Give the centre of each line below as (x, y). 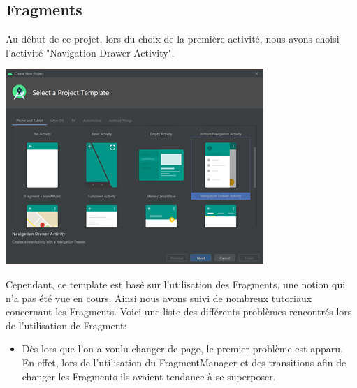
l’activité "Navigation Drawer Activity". (90, 52)
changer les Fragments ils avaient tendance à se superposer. (149, 376)
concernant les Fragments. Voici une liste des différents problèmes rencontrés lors (179, 312)
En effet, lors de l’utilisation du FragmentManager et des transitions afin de (184, 362)
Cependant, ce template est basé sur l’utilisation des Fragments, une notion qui (176, 284)
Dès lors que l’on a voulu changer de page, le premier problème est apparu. (182, 349)
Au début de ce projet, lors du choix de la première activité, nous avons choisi (173, 39)
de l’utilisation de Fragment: (66, 325)
